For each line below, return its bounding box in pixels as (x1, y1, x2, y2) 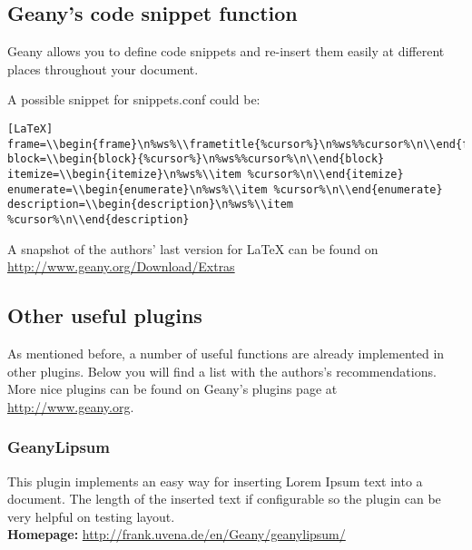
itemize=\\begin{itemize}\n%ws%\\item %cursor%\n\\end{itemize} (7, 167, 404, 181)
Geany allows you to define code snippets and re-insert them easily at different (7, 42, 445, 61)
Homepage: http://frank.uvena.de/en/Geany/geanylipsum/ (7, 525, 346, 544)
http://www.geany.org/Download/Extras (7, 257, 235, 276)
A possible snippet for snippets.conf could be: (7, 90, 261, 109)
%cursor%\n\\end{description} (7, 212, 190, 226)
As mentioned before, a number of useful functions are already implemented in (7, 343, 445, 362)
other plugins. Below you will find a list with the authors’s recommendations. (7, 361, 437, 380)
